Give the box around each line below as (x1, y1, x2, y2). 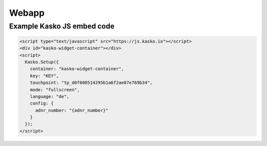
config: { (30, 101, 54, 106)
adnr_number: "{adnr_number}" (35, 108, 109, 113)
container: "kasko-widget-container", (30, 66, 124, 72)
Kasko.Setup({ (25, 59, 59, 65)
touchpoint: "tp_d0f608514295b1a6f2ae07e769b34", (30, 80, 153, 86)
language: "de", (30, 94, 69, 99)
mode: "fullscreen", (30, 87, 80, 92)
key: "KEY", (30, 73, 59, 78)
